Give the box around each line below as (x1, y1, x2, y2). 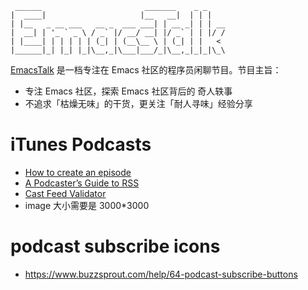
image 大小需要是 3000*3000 (24, 199, 150, 211)
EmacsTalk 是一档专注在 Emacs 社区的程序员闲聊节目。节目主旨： (10, 64, 282, 76)
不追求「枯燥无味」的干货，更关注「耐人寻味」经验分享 (24, 98, 253, 109)
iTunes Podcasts (10, 133, 152, 156)
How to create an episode (24, 166, 132, 178)
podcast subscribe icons (10, 235, 221, 258)
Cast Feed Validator (24, 187, 107, 199)
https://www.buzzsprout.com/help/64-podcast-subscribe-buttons (24, 268, 298, 280)
